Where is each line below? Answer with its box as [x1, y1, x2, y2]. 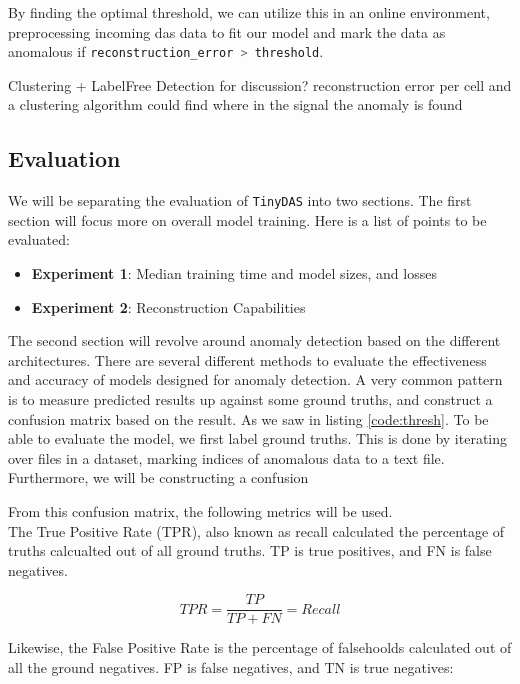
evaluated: [8, 229, 70, 250]
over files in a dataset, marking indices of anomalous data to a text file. [8, 447, 445, 468]
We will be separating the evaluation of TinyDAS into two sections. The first [8, 190, 472, 211]
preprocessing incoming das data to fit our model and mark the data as [8, 21, 446, 42]
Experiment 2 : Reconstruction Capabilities [31, 296, 306, 317]
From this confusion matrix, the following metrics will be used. [8, 501, 393, 522]
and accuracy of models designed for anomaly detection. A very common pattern [8, 369, 503, 390]
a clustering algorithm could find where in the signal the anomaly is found [8, 94, 463, 115]
